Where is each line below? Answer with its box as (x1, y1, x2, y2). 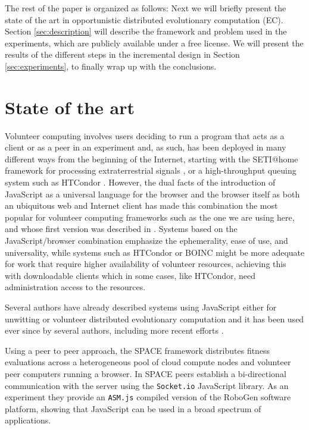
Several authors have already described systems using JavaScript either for (5, 301, 277, 313)
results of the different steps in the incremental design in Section (5, 48, 240, 61)
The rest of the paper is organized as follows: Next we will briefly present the (5, 2, 286, 14)
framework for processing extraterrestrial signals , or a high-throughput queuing (5, 164, 296, 177)
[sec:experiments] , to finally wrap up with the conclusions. (5, 59, 217, 72)
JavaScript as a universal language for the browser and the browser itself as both (5, 187, 300, 200)
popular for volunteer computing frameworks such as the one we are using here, (5, 211, 295, 223)
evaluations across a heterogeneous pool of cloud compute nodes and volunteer (5, 356, 291, 368)
